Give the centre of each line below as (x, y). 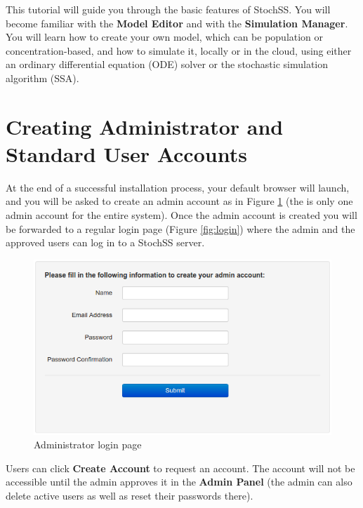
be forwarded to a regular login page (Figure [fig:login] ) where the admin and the (180, 228)
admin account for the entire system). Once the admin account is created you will (181, 215)
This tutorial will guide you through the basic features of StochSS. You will (168, 9)
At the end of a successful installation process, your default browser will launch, (178, 187)
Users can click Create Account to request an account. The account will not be (180, 468)
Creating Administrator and (145, 126)
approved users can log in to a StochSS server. (105, 242)
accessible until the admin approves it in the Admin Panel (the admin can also (179, 482)
